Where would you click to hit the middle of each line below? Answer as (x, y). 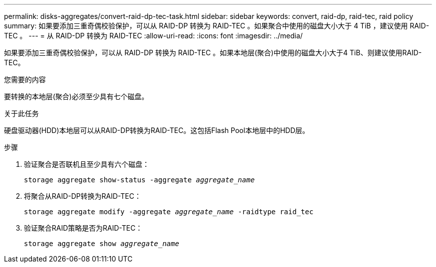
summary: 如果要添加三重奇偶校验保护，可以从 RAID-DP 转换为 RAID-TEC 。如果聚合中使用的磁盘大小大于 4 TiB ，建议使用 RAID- (217, 26)
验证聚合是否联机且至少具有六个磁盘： (87, 164)
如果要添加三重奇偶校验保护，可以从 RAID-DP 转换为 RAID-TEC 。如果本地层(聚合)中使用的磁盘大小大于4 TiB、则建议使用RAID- (213, 53)
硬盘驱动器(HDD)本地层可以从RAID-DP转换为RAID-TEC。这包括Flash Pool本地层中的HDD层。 (157, 130)
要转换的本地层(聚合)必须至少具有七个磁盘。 (76, 96)
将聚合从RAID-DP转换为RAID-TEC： (83, 196)
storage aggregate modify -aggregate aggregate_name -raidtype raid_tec (169, 212)
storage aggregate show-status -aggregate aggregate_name (139, 180)
